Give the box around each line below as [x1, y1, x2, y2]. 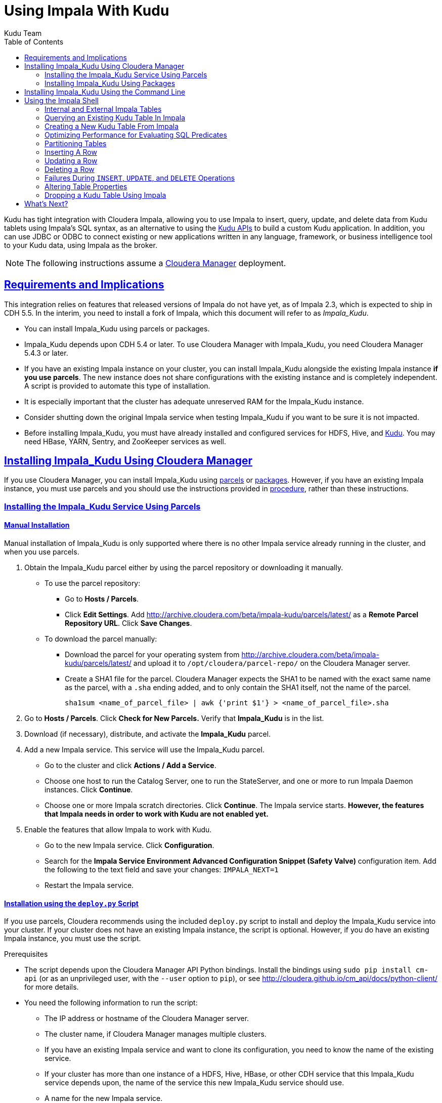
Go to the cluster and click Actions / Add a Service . [45, 761, 216, 770]
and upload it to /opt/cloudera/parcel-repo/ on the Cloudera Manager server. [133, 659, 410, 668]
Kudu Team [4, 28, 42, 37]
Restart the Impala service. [45, 881, 134, 890]
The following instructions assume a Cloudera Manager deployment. [26, 258, 286, 268]
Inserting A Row [45, 147, 97, 156]
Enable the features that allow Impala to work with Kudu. [24, 825, 212, 834]
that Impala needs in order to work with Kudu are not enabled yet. [45, 810, 269, 819]
